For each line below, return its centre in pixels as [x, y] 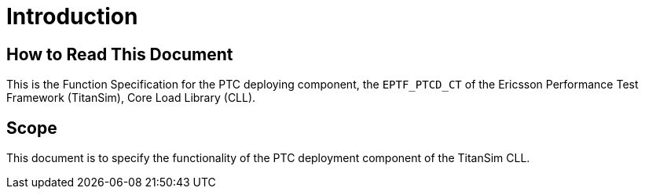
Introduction [72, 16]
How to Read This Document [120, 54]
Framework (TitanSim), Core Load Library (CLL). [131, 98]
